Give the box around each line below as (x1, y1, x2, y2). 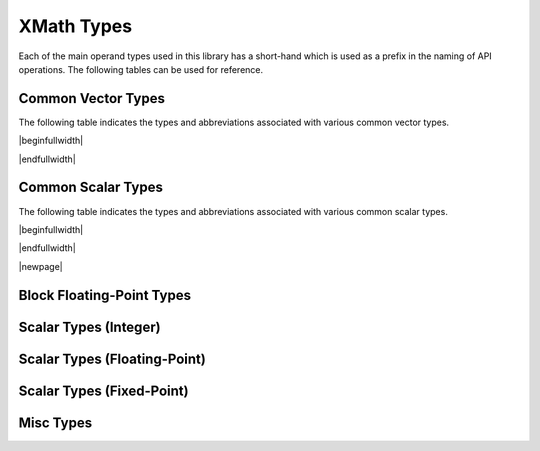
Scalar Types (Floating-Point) (18, 350, 207, 367)
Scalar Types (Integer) (18, 318, 161, 335)
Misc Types (18, 414, 93, 431)
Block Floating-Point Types (18, 286, 192, 304)
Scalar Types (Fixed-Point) (18, 382, 189, 399)
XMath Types (18, 15, 133, 37)
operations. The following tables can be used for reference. (18, 63, 264, 75)
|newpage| (18, 260, 64, 272)
